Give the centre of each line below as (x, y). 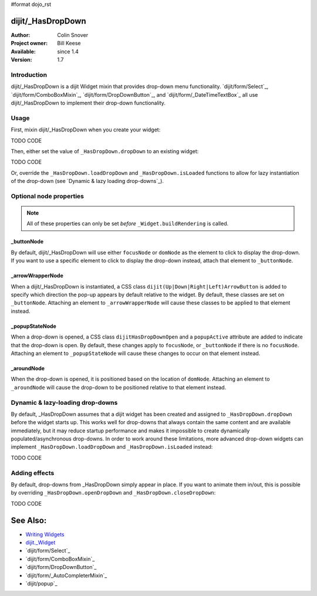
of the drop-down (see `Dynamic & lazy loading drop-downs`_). (87, 181)
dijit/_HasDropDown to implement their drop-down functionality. (88, 103)
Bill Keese (69, 43)
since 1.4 (68, 51)
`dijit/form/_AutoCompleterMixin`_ (66, 575)
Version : (21, 60)
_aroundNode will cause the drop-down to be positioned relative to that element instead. (119, 387)
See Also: (29, 520)
